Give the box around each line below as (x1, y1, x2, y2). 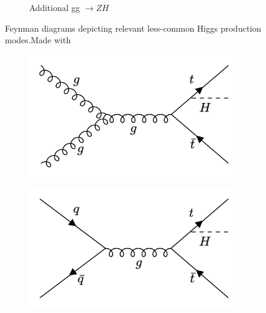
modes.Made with (5, 33, 71, 46)
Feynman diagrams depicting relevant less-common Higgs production (5, 21, 262, 34)
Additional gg (29, 1, 80, 13)
